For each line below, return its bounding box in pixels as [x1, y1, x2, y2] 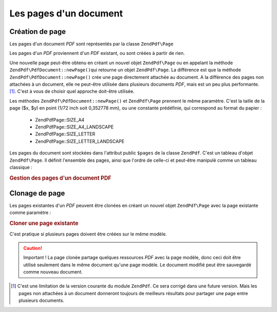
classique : [9, 164, 33, 170]
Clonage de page [9, 189, 65, 198]
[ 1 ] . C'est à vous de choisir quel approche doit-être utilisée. [9, 88, 135, 94]
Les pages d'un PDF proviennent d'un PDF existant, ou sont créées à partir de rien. [9, 50, 185, 56]
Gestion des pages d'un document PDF [9, 174, 111, 182]
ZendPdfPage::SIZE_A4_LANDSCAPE [35, 124, 114, 130]
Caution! [23, 245, 43, 251]
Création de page [9, 27, 66, 36]
